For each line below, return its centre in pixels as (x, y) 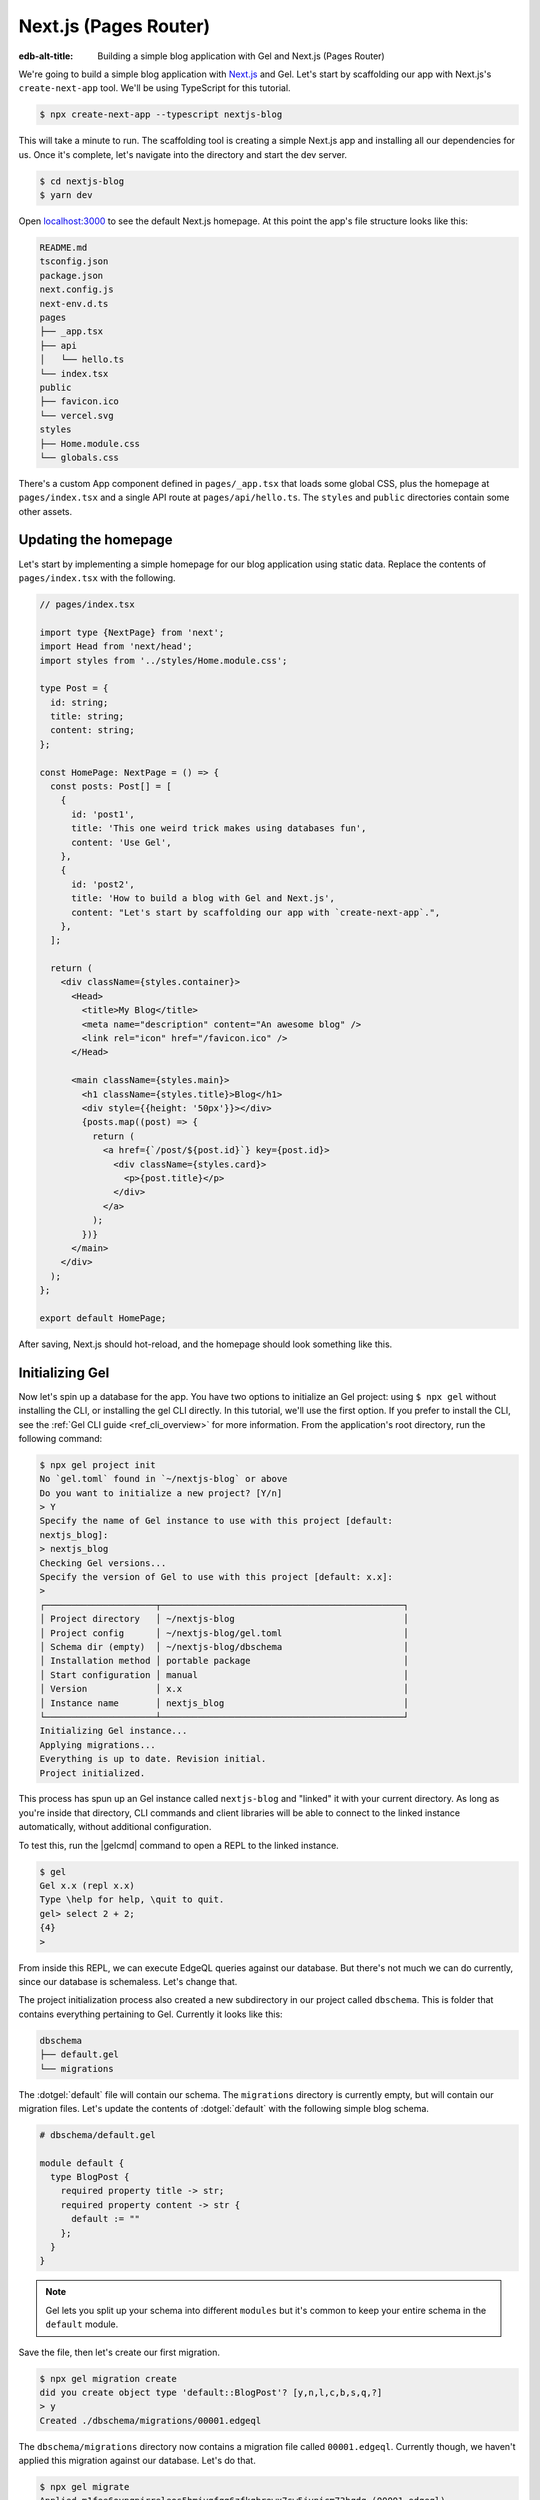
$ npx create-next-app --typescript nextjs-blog (161, 114)
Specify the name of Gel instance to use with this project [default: (216, 1521)
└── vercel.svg (76, 415)
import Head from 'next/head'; (116, 646)
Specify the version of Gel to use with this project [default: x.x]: (216, 1577)
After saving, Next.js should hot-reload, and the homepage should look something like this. (205, 1344)
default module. (82, 2324)
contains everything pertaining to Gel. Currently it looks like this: (151, 2014)
